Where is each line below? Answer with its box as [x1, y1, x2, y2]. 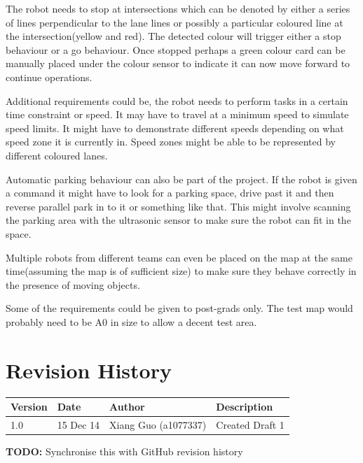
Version [11, 399, 48, 414]
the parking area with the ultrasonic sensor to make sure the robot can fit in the [6, 213, 351, 227]
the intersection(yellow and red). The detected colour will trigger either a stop [6, 29, 341, 43]
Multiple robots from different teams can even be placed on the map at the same [6, 250, 352, 264]
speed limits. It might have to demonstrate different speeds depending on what [6, 120, 344, 135]
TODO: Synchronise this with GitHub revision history [6, 444, 243, 459]
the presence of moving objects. [6, 277, 140, 292]
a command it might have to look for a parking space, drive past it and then [6, 185, 334, 200]
